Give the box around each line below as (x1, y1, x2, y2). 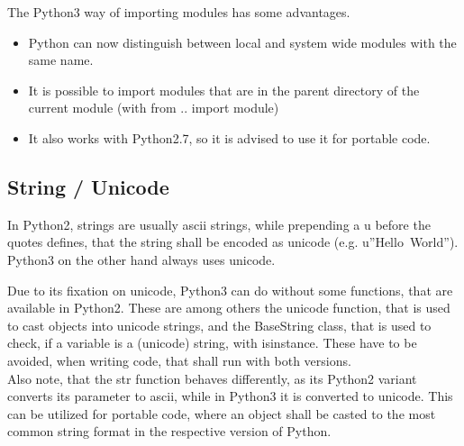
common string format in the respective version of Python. (7, 422, 332, 441)
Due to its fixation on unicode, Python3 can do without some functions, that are (7, 280, 453, 299)
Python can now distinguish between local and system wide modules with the (28, 32, 457, 51)
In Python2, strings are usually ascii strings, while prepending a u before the (7, 214, 431, 233)
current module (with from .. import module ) (28, 98, 279, 117)
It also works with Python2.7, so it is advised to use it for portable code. (28, 128, 431, 147)
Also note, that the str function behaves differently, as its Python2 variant (7, 369, 417, 387)
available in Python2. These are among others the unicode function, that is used (7, 298, 450, 317)
